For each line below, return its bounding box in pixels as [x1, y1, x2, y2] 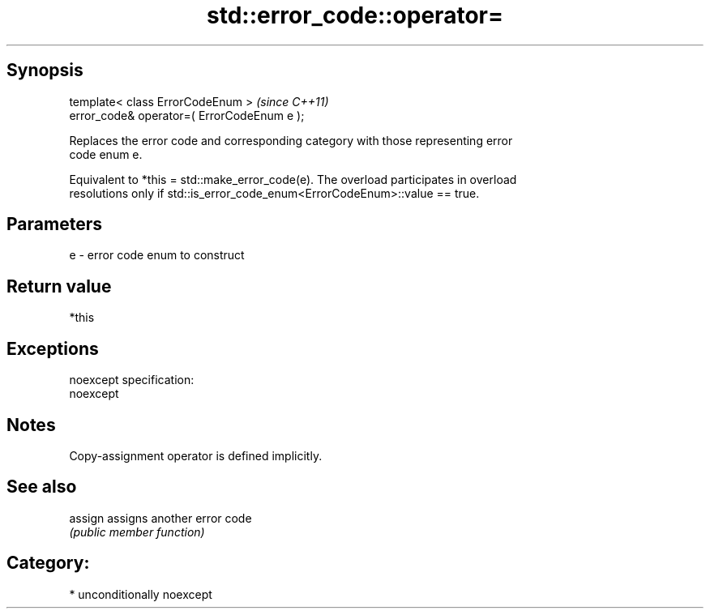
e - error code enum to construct [69, 248, 245, 263]
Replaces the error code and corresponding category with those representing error [69, 133, 513, 147]
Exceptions [6, 338, 99, 359]
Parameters [6, 214, 102, 235]
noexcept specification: [69, 373, 195, 387]
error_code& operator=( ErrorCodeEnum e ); [69, 108, 305, 122]
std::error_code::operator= [207, 2, 503, 29]
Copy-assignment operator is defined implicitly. [69, 448, 323, 463]
